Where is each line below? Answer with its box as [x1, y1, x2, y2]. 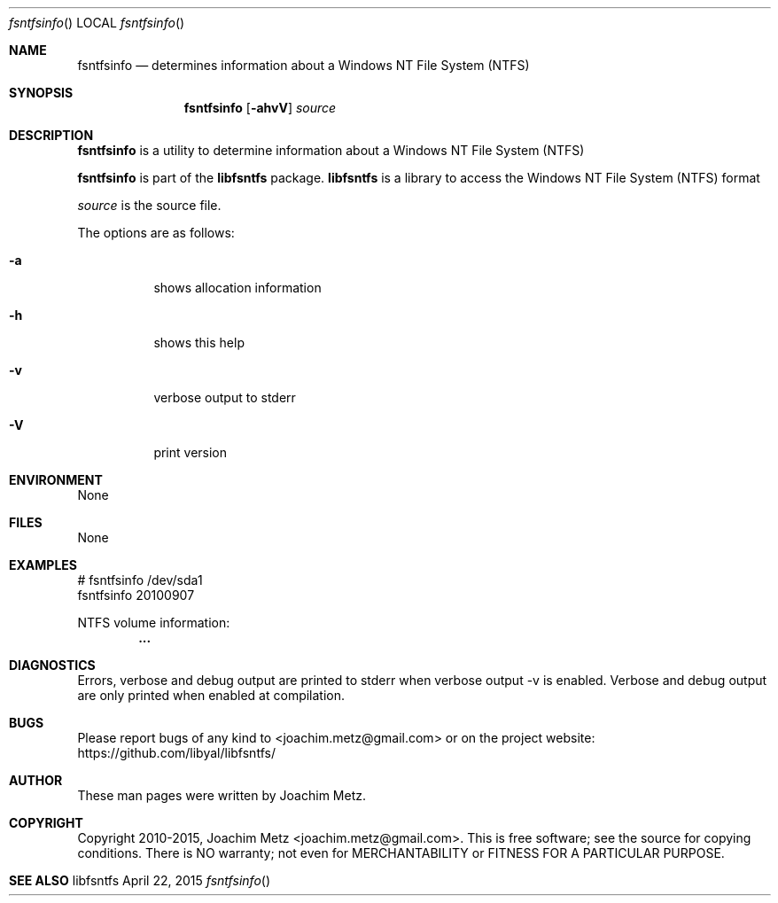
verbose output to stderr [153, 390, 296, 405]
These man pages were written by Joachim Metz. [77, 788, 366, 803]
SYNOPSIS [9, 85, 74, 100]
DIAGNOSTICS [9, 658, 96, 673]
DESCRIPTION [9, 128, 94, 143]
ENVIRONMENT [9, 472, 103, 487]
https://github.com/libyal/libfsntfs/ [77, 745, 276, 760]
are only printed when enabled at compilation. [77, 688, 346, 703]
